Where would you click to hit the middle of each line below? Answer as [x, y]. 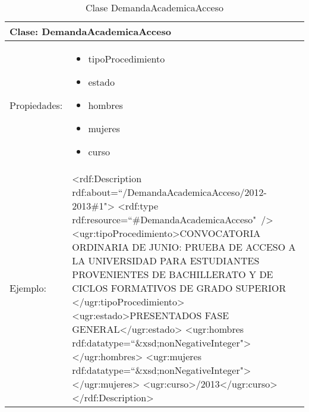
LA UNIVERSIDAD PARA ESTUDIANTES [166, 260]
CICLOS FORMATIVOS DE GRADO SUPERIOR [179, 288]
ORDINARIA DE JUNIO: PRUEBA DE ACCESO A [184, 247]
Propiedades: [36, 105]
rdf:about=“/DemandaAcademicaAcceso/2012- [169, 192]
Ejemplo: [28, 288]
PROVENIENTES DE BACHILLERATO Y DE [173, 274]
